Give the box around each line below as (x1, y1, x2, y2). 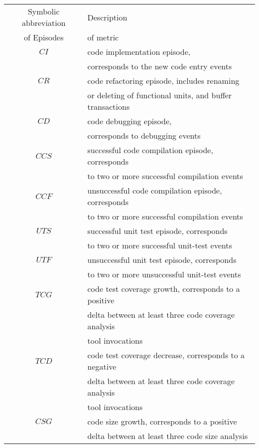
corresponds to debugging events (87, 130, 201, 141)
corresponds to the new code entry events (87, 60, 232, 72)
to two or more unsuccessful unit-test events (87, 268, 241, 280)
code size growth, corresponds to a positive (87, 416, 237, 427)
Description (87, 11, 128, 23)
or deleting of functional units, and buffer (87, 89, 232, 101)
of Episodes (23, 31, 64, 43)
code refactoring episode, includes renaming (87, 75, 240, 86)
